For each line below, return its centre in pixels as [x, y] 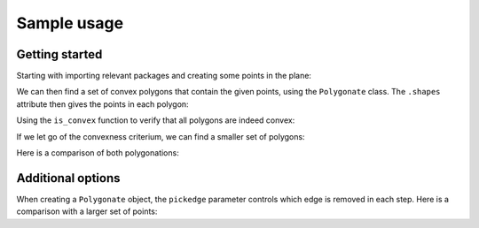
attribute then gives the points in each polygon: [103, 104]
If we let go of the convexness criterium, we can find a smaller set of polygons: [161, 136]
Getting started [59, 54]
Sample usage [70, 23]
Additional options [68, 178]
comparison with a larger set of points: [87, 211]
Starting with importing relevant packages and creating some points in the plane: [164, 76]
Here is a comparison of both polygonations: [98, 153]
